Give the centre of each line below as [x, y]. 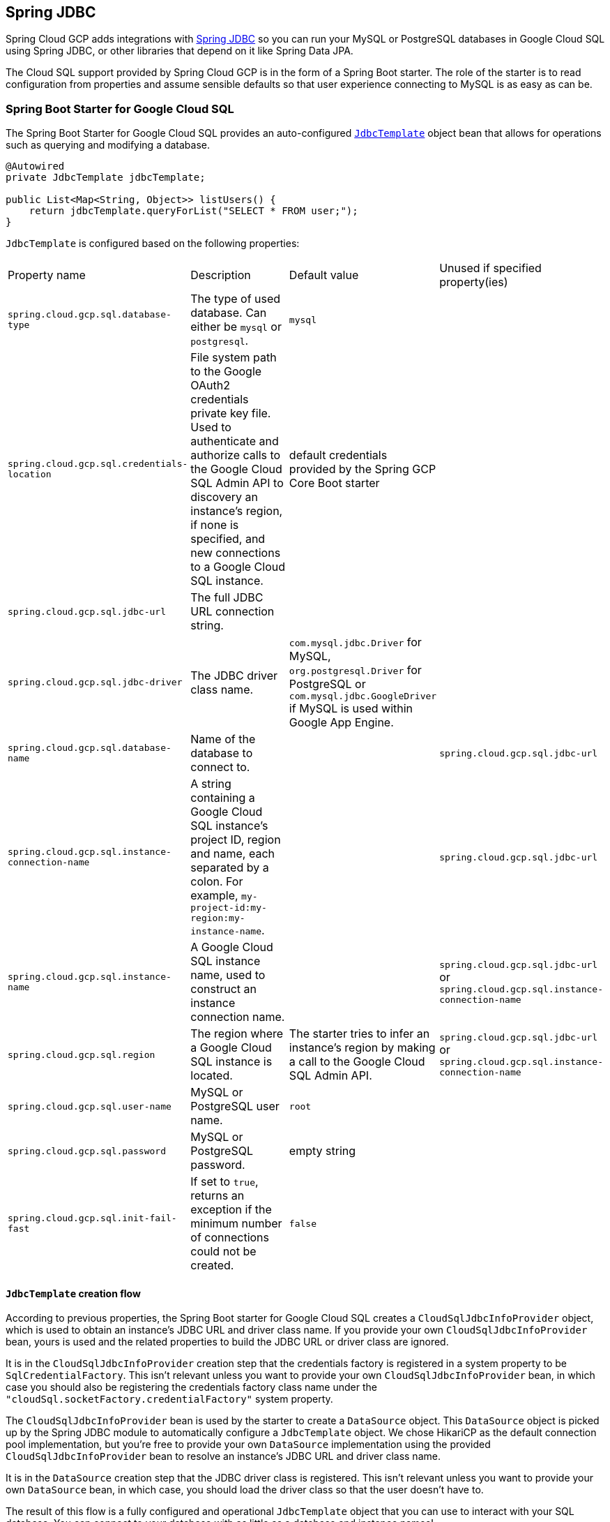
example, [214, 896]
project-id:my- [229, 908]
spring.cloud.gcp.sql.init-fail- [92, 1218]
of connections [230, 1238]
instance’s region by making [362, 1048]
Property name [47, 275]
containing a [223, 798]
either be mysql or [236, 327]
